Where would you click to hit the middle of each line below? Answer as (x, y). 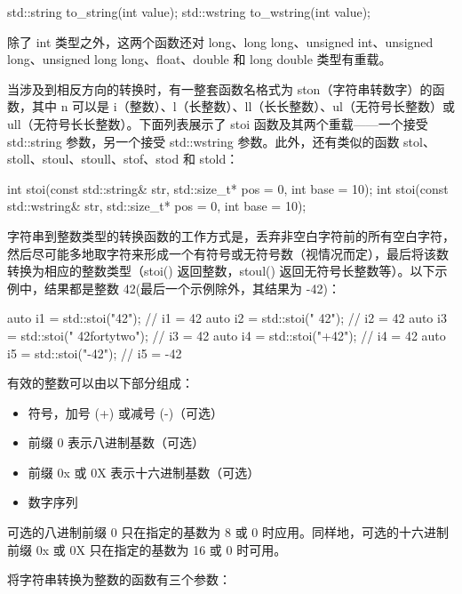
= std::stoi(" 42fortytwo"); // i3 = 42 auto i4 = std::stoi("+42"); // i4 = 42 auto (227, 335)
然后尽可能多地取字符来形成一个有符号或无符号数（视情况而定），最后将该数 (228, 253)
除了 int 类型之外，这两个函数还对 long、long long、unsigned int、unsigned (220, 41)
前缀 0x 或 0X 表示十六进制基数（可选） (144, 472)
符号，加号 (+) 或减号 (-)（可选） (126, 412)
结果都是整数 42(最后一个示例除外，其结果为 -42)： (192, 288)
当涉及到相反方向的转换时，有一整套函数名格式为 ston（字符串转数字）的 (220, 88)
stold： (219, 159)
